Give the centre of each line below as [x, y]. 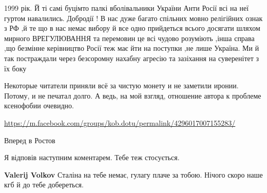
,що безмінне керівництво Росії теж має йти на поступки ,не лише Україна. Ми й [132, 48]
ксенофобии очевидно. [39, 105]
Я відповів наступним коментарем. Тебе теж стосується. [92, 157]
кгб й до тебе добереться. [44, 185]
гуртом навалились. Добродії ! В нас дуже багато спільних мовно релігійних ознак [133, 18]
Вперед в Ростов [30, 140]
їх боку [15, 68]
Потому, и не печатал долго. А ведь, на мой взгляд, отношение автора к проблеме [133, 95]
